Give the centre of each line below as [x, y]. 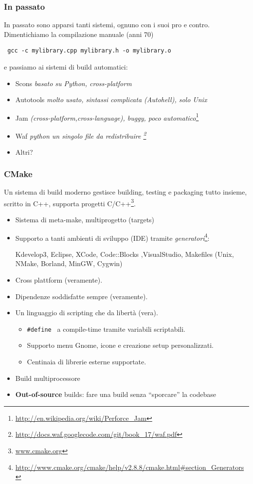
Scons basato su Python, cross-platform [73, 83]
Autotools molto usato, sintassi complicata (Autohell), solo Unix [111, 99]
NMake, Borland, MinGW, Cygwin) [69, 263]
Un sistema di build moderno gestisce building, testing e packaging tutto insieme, [126, 192]
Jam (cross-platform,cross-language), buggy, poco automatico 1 [107, 117]
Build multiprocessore [48, 378]
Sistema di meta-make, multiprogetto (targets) [85, 219]
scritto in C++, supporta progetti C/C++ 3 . [70, 202]
